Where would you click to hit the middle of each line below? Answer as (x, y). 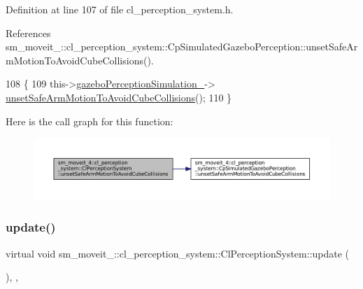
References (28, 33)
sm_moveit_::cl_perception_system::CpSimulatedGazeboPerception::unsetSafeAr (182, 47)
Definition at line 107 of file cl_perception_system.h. (120, 9)
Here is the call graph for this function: (90, 121)
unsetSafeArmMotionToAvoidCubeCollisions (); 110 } (119, 97)
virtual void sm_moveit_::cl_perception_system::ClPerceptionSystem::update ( (178, 253)
